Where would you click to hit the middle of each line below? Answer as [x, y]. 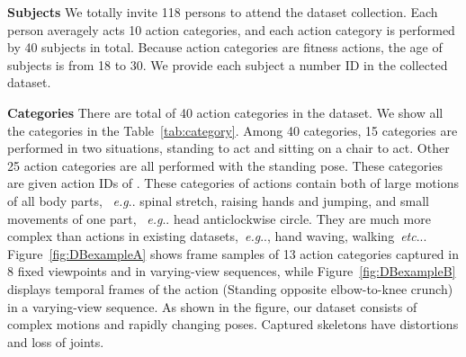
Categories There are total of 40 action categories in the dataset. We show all [225, 112]
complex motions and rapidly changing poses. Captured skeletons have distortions [233, 324]
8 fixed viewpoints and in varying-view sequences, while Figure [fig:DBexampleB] [232, 271]
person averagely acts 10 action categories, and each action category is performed [231, 29]
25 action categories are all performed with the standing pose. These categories [225, 165]
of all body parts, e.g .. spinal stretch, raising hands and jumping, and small [218, 200]
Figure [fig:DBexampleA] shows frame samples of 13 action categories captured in [233, 253]
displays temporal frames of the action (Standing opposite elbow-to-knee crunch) [230, 288]
